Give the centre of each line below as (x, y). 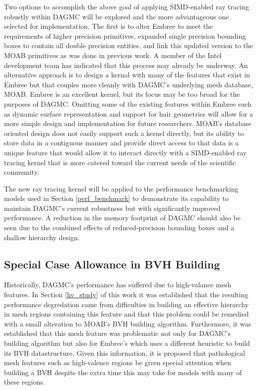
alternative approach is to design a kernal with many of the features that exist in (127, 75)
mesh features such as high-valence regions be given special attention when (118, 362)
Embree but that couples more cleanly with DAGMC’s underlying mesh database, (128, 84)
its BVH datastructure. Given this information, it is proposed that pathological (125, 353)
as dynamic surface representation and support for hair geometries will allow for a (128, 113)
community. (22, 172)
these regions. (25, 382)
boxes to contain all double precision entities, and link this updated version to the (128, 45)
